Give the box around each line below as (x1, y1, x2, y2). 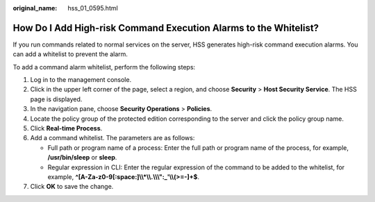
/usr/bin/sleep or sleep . (47, 153, 117, 162)
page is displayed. (30, 94, 83, 103)
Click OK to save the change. (30, 183, 114, 191)
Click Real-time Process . (30, 124, 103, 133)
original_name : (12, 4, 58, 12)
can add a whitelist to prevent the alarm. (12, 50, 128, 58)
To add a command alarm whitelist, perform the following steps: (12, 62, 196, 71)
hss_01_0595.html (67, 4, 118, 12)
